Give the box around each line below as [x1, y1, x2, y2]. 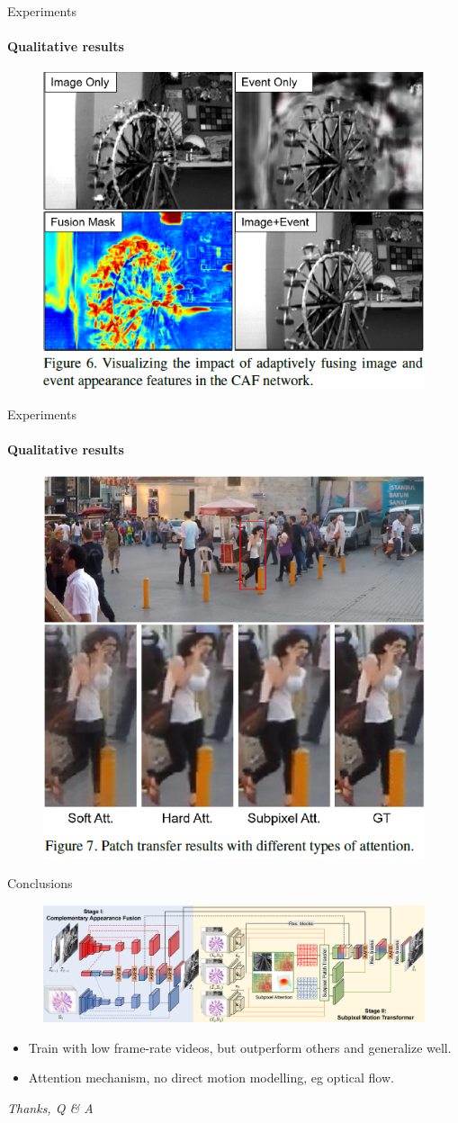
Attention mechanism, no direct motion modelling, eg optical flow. [28, 1068, 394, 1087]
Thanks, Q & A [7, 1098, 94, 1117]
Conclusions [7, 874, 73, 893]
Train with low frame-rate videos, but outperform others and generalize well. [28, 1038, 452, 1056]
